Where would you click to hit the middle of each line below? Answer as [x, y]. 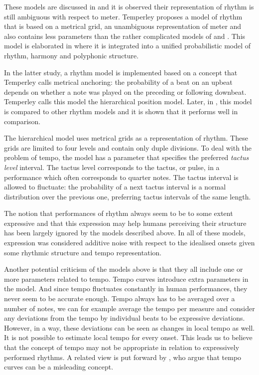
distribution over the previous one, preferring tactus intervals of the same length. [128, 196]
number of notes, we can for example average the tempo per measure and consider [129, 308]
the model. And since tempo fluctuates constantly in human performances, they [126, 288]
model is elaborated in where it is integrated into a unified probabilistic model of [128, 46]
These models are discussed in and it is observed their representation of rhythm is [129, 6]
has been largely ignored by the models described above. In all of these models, [125, 233]
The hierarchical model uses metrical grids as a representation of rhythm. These [126, 138]
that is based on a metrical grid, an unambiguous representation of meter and [123, 26]
